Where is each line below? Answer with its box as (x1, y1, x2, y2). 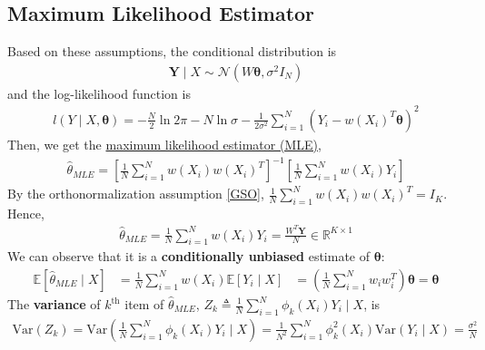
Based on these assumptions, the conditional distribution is (7, 42, 337, 61)
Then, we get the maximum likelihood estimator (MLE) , (7, 134, 322, 153)
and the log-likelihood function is (7, 83, 191, 102)
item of (124, 295, 164, 313)
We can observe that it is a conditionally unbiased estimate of (7, 247, 371, 266)
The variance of (7, 295, 101, 313)
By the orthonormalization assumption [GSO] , (7, 184, 264, 203)
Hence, (7, 203, 45, 222)
